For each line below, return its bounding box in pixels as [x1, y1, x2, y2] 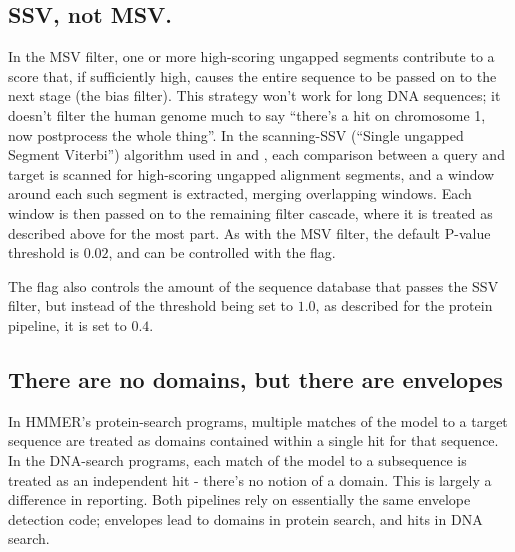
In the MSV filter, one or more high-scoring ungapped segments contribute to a [8, 46, 495, 67]
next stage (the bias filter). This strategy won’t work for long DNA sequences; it [8, 85, 501, 106]
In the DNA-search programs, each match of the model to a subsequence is [8, 449, 467, 470]
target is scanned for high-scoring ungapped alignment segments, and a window [8, 163, 495, 184]
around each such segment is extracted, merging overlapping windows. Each [8, 183, 472, 204]
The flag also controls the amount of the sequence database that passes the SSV [8, 275, 499, 296]
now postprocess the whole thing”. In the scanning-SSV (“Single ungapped [8, 124, 464, 145]
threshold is [8, 242, 79, 263]
